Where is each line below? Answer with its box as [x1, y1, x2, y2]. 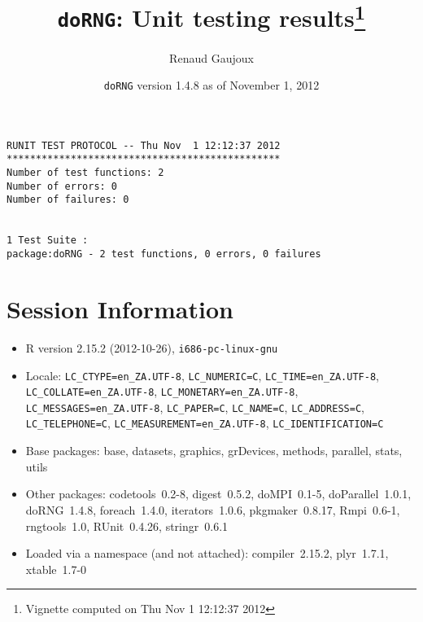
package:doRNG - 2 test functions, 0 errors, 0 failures [7, 248, 321, 261]
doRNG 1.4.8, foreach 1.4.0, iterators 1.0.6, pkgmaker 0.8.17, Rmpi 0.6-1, [25, 501, 400, 518]
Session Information [7, 291, 233, 325]
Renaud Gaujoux [169, 49, 254, 66]
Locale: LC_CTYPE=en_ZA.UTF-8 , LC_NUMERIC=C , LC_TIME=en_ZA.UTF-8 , [25, 366, 379, 383]
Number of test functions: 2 [7, 167, 164, 179]
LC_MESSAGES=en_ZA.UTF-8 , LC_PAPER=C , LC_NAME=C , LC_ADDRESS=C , [25, 398, 364, 415]
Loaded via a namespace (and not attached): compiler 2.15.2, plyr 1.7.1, [25, 545, 389, 562]
